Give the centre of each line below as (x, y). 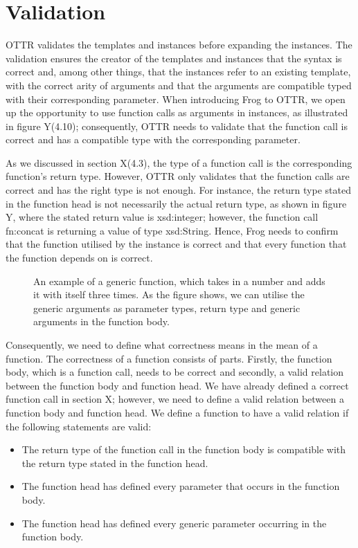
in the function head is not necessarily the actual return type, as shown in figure (176, 203)
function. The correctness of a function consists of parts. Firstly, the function (169, 358)
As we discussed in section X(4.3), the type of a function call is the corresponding (179, 162)
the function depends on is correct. (79, 258)
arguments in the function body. (101, 321)
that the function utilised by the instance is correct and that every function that (176, 244)
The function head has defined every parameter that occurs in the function (181, 486)
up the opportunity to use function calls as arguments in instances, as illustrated (177, 112)
